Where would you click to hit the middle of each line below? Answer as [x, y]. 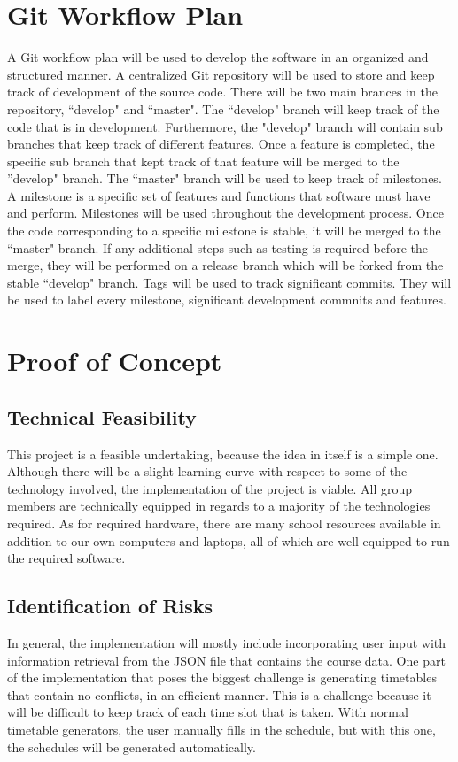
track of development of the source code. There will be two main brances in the [222, 92]
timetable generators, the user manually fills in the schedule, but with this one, [221, 729]
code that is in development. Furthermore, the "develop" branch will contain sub [225, 126]
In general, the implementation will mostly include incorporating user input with [227, 642]
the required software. [66, 558]
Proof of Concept [115, 361]
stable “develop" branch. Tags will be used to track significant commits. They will [229, 282]
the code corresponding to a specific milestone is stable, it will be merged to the [224, 231]
